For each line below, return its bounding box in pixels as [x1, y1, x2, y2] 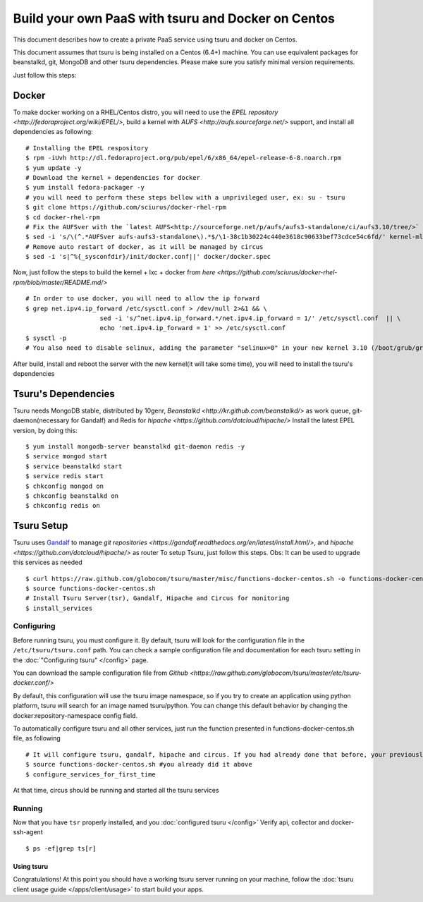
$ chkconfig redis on [25, 501, 100, 510]
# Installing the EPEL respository [25, 144, 149, 152]
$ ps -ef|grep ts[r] [25, 844, 97, 853]
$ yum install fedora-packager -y [25, 183, 145, 192]
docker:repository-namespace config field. [13, 711, 137, 719]
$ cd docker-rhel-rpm [25, 213, 100, 221]
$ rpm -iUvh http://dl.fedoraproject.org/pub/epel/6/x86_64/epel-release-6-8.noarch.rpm [25, 154, 342, 162]
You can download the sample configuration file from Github [13, 669, 188, 677]
